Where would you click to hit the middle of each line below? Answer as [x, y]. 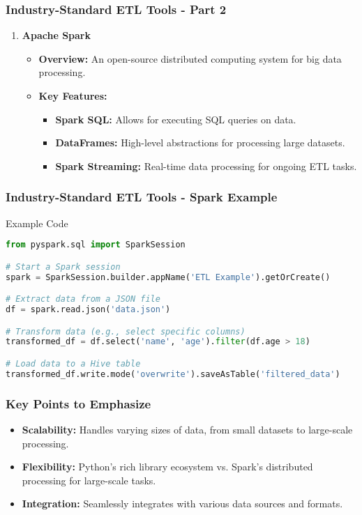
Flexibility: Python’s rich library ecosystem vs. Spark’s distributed [167, 467]
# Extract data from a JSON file [83, 299]
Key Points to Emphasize [78, 403]
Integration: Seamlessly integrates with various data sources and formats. [182, 504]
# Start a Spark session [63, 267]
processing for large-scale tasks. [89, 480]
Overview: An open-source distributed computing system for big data [190, 58]
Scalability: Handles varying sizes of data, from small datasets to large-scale [187, 429]
